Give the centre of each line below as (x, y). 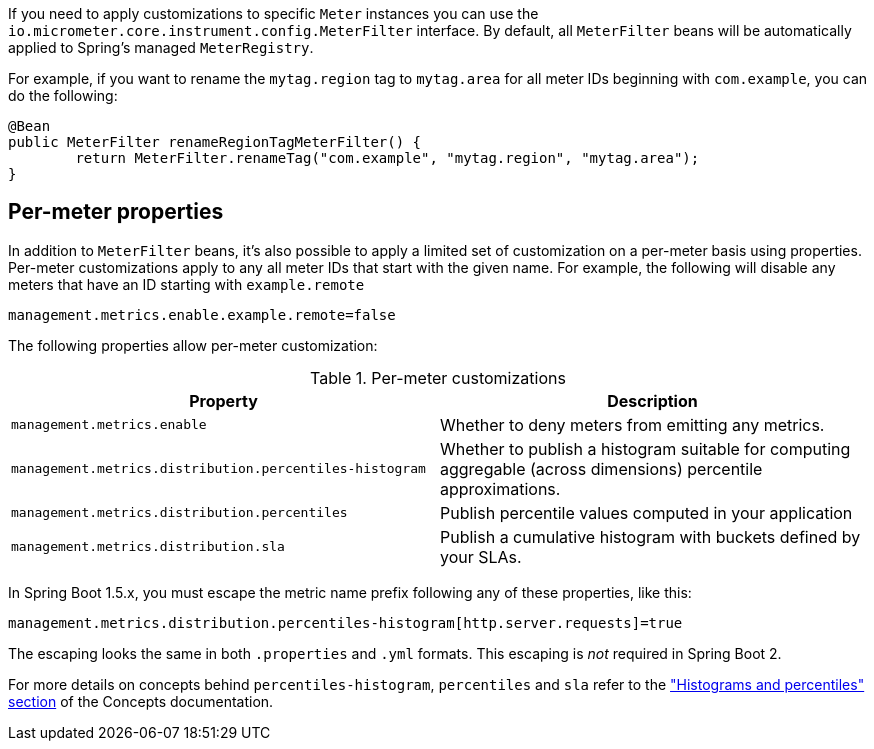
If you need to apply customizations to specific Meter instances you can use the (273, 13)
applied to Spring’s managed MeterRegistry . (161, 47)
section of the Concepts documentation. (141, 701)
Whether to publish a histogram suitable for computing (645, 448)
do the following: (63, 95)
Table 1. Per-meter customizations (438, 377)
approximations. (500, 488)
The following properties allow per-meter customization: (193, 345)
